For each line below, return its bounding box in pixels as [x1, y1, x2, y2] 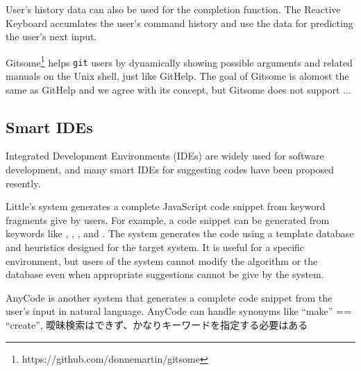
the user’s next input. [6, 29, 97, 44]
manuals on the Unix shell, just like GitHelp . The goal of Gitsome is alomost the [6, 69, 349, 83]
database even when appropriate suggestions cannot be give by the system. [6, 267, 324, 282]
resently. [6, 175, 41, 190]
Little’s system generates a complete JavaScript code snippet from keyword [6, 199, 326, 214]
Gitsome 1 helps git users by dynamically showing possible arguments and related [6, 53, 353, 69]
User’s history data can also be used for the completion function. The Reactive [6, 2, 341, 16]
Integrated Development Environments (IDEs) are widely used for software [6, 148, 324, 163]
